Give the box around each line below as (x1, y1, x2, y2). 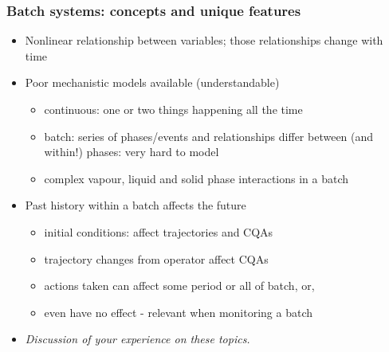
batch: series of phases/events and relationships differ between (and (44, 127, 374, 144)
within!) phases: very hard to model (44, 143, 219, 160)
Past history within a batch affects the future (25, 197, 246, 213)
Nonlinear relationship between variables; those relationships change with (25, 32, 383, 49)
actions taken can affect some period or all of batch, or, (44, 277, 315, 294)
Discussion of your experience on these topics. (25, 330, 250, 347)
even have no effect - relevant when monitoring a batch (44, 303, 313, 320)
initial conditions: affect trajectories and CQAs (44, 223, 273, 240)
